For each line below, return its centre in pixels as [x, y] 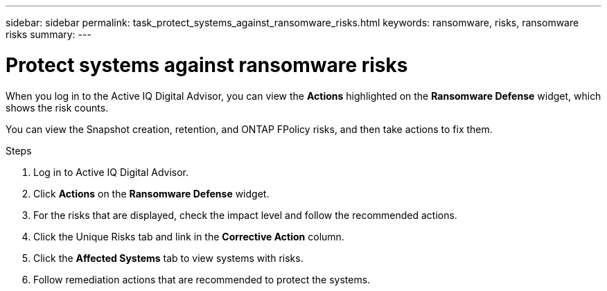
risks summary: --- [49, 34]
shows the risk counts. [57, 107]
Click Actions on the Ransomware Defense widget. [151, 193]
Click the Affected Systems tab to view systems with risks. [168, 258]
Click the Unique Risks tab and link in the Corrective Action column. [189, 236]
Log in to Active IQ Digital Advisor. [111, 172]
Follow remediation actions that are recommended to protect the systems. [202, 279]
